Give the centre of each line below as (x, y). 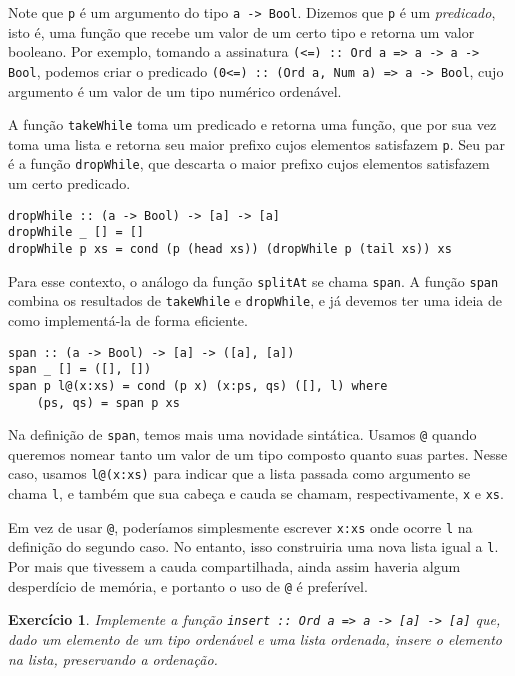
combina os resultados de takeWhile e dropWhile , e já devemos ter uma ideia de (255, 300)
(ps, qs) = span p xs (108, 402)
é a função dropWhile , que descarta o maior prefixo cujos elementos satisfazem (249, 163)
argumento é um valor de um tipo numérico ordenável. (175, 90)
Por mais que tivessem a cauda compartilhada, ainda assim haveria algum (234, 566)
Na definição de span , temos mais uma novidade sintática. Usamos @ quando (242, 434)
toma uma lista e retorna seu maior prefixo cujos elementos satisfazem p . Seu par (256, 143)
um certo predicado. (69, 183)
